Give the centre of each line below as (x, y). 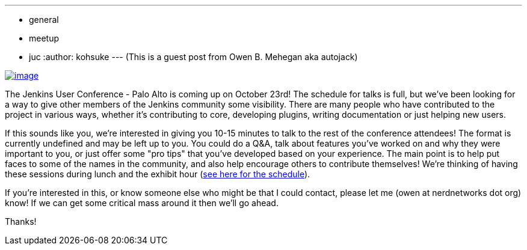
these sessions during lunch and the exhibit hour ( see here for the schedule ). (158, 174)
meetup (44, 38)
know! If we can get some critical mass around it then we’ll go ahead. (142, 203)
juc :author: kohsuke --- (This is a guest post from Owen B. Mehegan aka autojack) (193, 57)
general (44, 20)
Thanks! (21, 221)
